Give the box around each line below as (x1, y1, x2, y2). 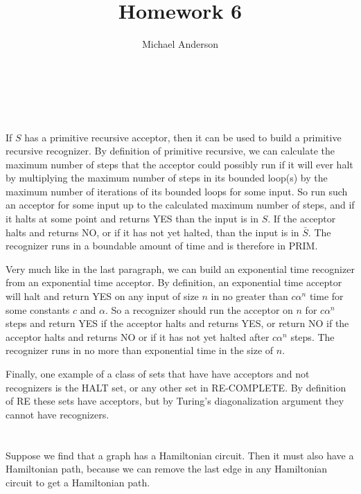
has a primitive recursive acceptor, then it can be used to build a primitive (24, 130, 342, 144)
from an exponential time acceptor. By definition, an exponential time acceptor (6, 275, 342, 290)
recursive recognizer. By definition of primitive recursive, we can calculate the (6, 143, 335, 158)
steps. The (290, 329, 335, 344)
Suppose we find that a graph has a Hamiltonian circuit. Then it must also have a (6, 448, 354, 462)
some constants (6, 302, 70, 317)
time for (309, 289, 344, 303)
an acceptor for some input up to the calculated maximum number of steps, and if (6, 197, 355, 212)
